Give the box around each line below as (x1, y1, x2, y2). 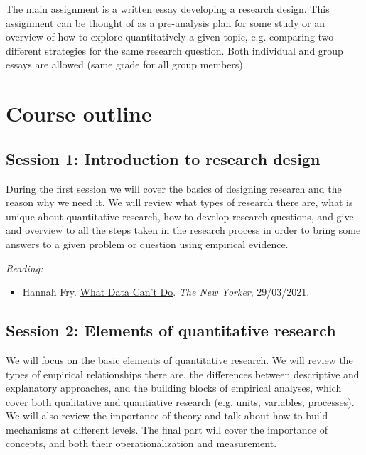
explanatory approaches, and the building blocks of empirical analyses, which (6, 380, 342, 395)
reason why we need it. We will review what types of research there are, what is (6, 195, 353, 210)
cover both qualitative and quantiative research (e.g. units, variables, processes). (6, 394, 355, 409)
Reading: (6, 260, 43, 275)
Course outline (6, 99, 152, 128)
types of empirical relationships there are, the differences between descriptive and (6, 366, 360, 381)
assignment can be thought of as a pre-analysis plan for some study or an (6, 15, 325, 30)
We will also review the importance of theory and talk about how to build (6, 408, 328, 423)
